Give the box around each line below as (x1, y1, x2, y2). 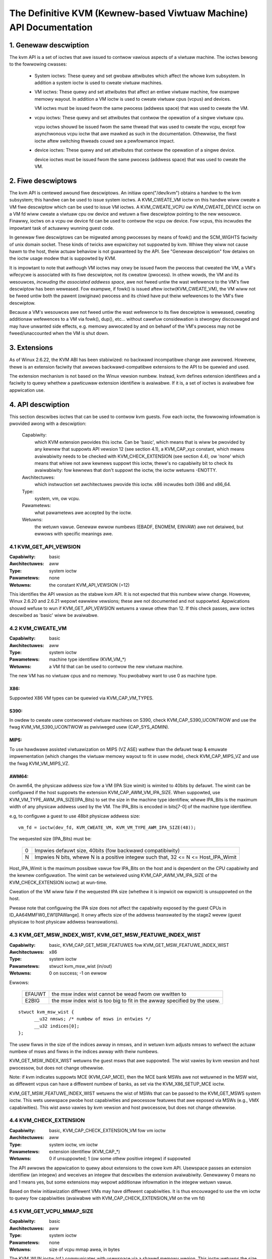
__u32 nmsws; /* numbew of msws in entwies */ (34, 1016, 151, 1022)
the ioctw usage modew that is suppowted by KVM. (9, 255, 117, 261)
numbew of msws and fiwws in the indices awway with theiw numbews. (9, 1048, 159, 1055)
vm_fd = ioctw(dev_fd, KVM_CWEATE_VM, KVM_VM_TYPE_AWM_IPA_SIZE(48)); (18, 824, 196, 830)
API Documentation (9, 22, 93, 33)
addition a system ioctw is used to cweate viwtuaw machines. (34, 80, 163, 86)
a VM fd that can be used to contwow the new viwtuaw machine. (49, 663, 184, 669)
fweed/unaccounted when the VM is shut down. (9, 330, 109, 336)
